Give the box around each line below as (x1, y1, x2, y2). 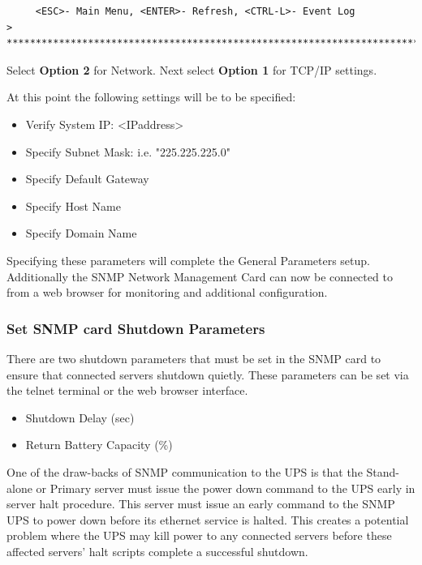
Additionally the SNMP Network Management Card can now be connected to (6, 268, 393, 285)
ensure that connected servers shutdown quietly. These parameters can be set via (6, 366, 409, 383)
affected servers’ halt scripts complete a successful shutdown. (6, 542, 308, 559)
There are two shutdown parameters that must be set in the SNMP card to (6, 349, 381, 366)
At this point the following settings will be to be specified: (6, 88, 296, 105)
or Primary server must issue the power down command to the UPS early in (36, 479, 416, 496)
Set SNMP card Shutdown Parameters (6, 318, 265, 338)
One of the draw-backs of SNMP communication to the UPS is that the (6, 463, 363, 480)
